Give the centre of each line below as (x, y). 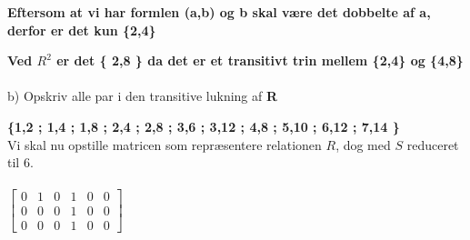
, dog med (363, 144)
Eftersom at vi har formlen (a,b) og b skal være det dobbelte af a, (219, 12)
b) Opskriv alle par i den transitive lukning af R (143, 96)
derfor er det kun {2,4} (82, 30)
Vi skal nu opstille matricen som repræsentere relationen (165, 144)
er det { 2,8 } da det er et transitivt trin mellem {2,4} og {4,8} (260, 60)
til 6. (20, 162)
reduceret (433, 144)
